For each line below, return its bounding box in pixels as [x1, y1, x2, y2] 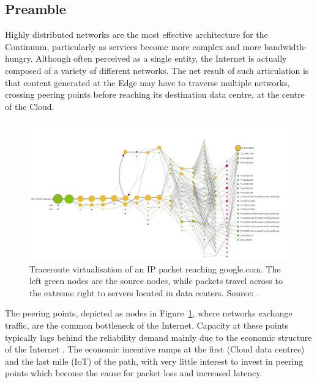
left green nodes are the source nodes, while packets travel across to [29, 274, 283, 287]
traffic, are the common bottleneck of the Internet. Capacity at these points [5, 319, 289, 332]
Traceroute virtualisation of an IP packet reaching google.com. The [29, 262, 281, 275]
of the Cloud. [5, 100, 54, 112]
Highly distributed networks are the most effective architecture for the [5, 28, 268, 41]
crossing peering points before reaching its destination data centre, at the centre [5, 88, 305, 101]
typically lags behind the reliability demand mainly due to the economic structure [5, 330, 312, 343]
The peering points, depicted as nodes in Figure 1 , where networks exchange [5, 307, 293, 319]
